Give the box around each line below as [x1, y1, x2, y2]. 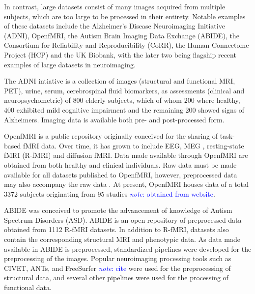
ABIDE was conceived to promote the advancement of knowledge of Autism [4, 205, 232, 215]
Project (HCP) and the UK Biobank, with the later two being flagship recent [4, 49, 236, 59]
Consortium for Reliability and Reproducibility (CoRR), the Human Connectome [4, 40, 249, 50]
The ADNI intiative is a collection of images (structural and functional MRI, [4, 76, 235, 86]
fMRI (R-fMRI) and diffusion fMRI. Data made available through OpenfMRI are [4, 150, 248, 160]
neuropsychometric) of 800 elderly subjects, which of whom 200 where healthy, [4, 95, 240, 105]
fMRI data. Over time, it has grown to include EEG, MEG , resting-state [23, 140, 244, 150]
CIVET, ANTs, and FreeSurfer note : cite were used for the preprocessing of [4, 263, 231, 273]
